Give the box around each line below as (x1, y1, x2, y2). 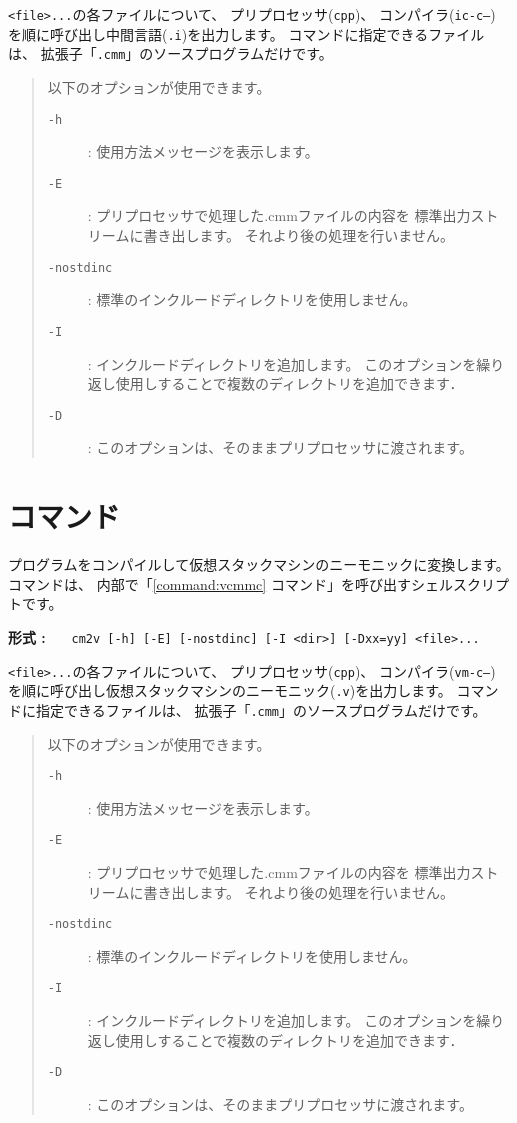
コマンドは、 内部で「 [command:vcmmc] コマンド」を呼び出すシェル (8, 573, 453, 594)
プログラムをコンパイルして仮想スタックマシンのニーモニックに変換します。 (8, 554, 510, 575)
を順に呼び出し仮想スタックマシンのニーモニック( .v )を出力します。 (8, 680, 452, 701)
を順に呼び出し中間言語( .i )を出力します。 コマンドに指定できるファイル (8, 23, 485, 44)
